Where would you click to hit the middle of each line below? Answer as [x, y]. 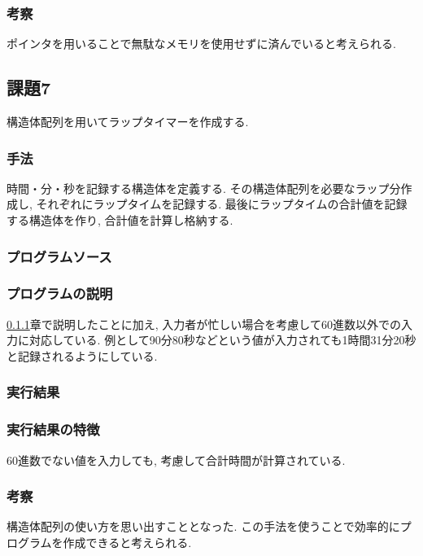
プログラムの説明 [60, 293]
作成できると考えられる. [127, 542]
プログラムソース [59, 256]
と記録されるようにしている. [82, 355]
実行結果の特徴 [53, 429]
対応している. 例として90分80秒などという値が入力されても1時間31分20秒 [222, 340]
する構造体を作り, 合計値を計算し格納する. [120, 220]
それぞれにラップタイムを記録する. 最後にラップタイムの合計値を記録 [222, 204]
